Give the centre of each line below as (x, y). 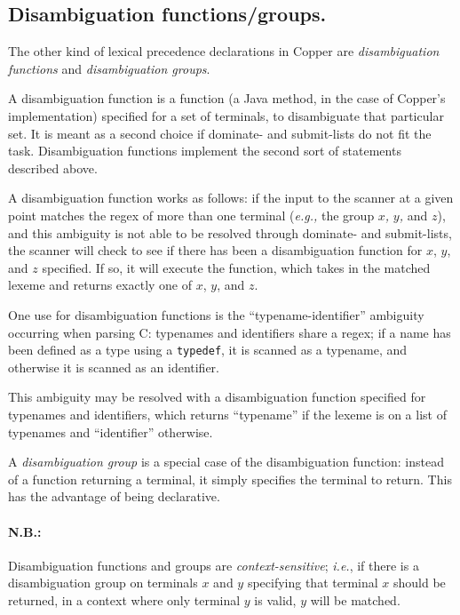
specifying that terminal (313, 583)
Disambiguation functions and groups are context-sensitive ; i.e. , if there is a (214, 565)
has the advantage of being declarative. (114, 496)
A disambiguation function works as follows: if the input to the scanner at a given (231, 198)
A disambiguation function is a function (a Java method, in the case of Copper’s (227, 98)
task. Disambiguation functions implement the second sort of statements (205, 151)
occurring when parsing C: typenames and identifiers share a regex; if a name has (230, 332)
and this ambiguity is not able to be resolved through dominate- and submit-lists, (230, 232)
